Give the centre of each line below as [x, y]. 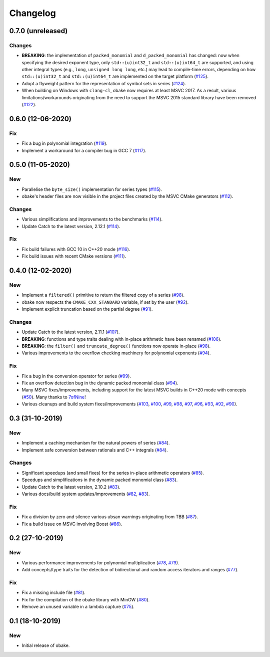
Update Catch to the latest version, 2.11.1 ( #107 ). [71, 332]
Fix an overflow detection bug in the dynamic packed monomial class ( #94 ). [100, 383]
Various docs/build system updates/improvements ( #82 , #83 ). [86, 494]
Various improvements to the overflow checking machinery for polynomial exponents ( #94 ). [116, 353]
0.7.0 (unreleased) [38, 31]
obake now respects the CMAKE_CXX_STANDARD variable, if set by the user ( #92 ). [105, 302]
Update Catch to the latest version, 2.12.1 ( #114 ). [71, 226]
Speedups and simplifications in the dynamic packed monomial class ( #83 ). [100, 480]
